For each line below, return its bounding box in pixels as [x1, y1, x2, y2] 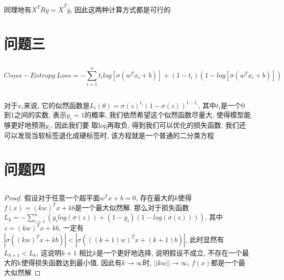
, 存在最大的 [135, 193, 175, 203]
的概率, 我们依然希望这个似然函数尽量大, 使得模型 [84, 110, 244, 120]
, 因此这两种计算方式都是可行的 [70, 4, 171, 14]
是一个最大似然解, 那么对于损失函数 [75, 202, 189, 212]
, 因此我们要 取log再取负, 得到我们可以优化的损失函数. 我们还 [51, 119, 246, 130]
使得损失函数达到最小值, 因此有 [21, 257, 122, 268]
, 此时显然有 [185, 234, 224, 244]
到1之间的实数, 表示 [4, 110, 67, 120]
